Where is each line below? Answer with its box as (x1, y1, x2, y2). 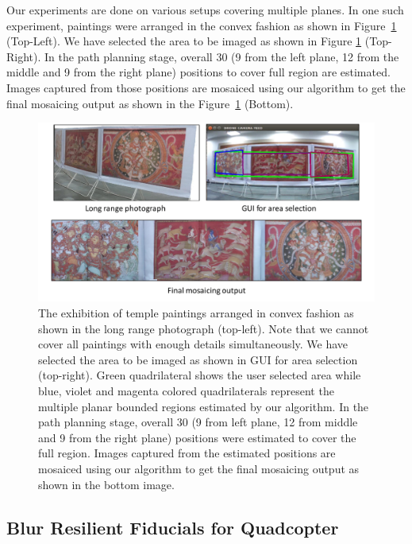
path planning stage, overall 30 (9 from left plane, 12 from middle (38, 414, 358, 430)
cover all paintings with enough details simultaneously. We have (38, 336, 348, 352)
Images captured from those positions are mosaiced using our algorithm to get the (6, 79, 406, 95)
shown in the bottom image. (38, 476, 175, 492)
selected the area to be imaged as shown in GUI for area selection (38, 351, 358, 367)
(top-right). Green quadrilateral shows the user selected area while (38, 367, 361, 383)
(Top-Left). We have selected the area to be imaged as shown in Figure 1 (6, 33, 362, 49)
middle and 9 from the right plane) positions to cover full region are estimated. (6, 64, 391, 80)
